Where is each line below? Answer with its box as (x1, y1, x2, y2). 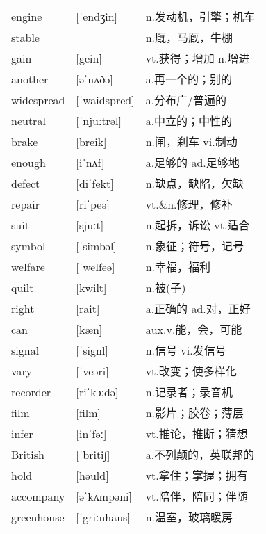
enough (11, 154, 46, 170)
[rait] (76, 300, 100, 316)
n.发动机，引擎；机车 (145, 8, 255, 25)
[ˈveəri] (76, 362, 109, 379)
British (11, 446, 44, 462)
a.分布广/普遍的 (145, 92, 227, 108)
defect (11, 175, 40, 191)
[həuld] (76, 467, 109, 483)
